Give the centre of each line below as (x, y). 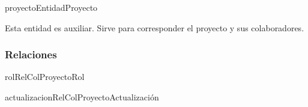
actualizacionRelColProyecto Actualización (82, 97)
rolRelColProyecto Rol (45, 77)
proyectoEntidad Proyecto (51, 7)
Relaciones (31, 54)
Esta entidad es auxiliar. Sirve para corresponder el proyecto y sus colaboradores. (155, 27)
